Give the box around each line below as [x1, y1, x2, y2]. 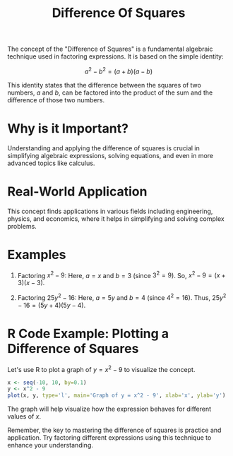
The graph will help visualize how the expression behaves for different [7, 404, 212, 414]
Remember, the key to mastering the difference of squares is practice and [7, 426, 222, 435]
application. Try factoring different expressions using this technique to [7, 433, 212, 442]
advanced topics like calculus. [7, 159, 95, 167]
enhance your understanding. [7, 441, 93, 450]
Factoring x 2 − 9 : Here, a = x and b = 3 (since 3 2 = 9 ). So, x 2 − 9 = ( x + [17, 270, 226, 280]
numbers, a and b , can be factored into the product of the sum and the [7, 88, 213, 97]
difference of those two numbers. [7, 95, 104, 104]
